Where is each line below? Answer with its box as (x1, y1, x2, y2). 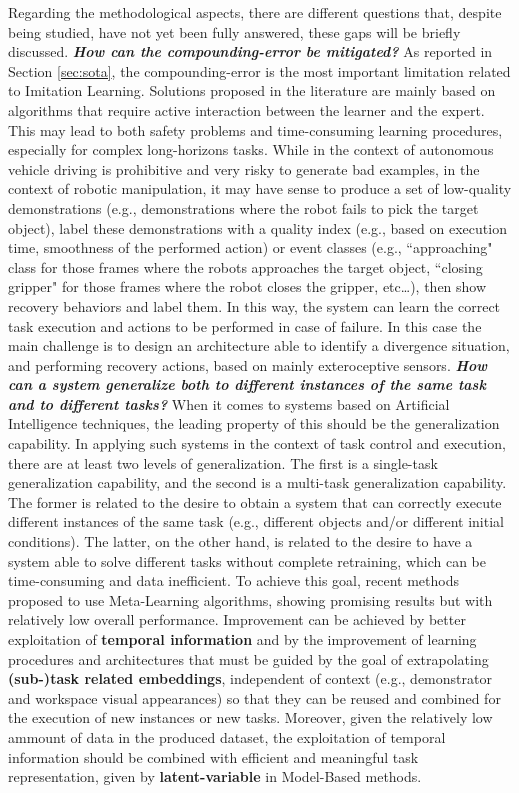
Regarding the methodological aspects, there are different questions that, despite (8, 2, 502, 22)
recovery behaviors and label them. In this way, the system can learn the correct (8, 295, 501, 316)
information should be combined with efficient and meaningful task (8, 746, 419, 767)
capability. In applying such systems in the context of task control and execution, (8, 433, 506, 454)
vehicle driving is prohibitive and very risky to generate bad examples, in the (8, 158, 480, 179)
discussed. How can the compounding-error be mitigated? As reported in (8, 41, 493, 62)
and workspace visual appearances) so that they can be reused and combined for (8, 687, 501, 708)
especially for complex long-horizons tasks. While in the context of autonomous (8, 139, 494, 160)
